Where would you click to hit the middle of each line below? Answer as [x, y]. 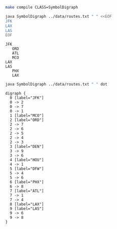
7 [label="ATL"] [27, 191]
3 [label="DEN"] [27, 147]
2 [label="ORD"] [27, 120]
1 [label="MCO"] [27, 116]
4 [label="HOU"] [27, 160]
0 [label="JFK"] [27, 98]
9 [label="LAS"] [27, 209]
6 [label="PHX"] [27, 182]
